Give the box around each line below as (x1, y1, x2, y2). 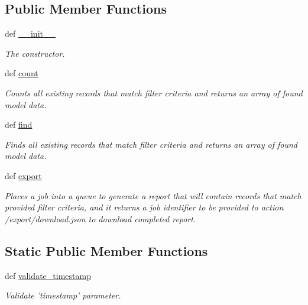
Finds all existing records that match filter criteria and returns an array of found (5, 138, 297, 150)
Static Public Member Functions (5, 241, 208, 259)
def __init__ (5, 27, 56, 40)
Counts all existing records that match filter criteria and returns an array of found (5, 86, 303, 99)
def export (5, 169, 42, 181)
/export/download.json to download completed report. (5, 212, 196, 225)
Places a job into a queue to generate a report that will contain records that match (5, 189, 301, 202)
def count (5, 67, 38, 79)
